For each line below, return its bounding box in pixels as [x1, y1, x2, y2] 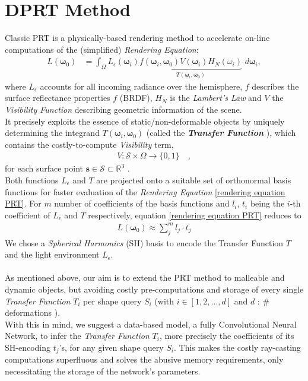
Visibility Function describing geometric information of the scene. [5, 103, 242, 115]
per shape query [83, 294, 142, 307]
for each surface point [5, 162, 83, 174]
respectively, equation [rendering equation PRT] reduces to [88, 208, 301, 221]
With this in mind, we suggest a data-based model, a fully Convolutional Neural [5, 317, 297, 330]
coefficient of [5, 208, 50, 221]
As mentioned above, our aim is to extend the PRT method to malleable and [5, 271, 285, 284]
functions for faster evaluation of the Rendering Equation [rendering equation [5, 185, 285, 198]
